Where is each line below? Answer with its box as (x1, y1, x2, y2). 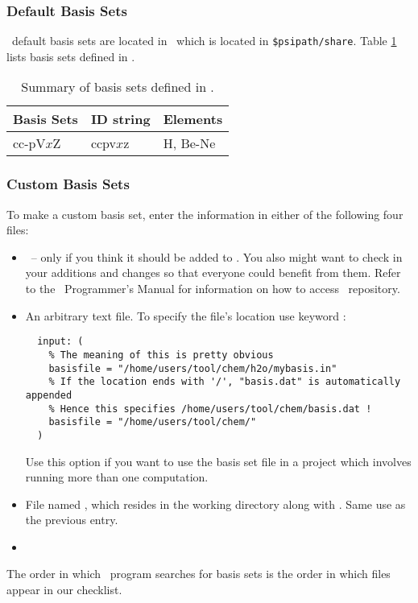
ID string (90, 109, 151, 129)
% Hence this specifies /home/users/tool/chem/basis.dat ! (48, 403, 372, 415)
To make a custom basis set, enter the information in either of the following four (6, 205, 404, 222)
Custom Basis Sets (6, 174, 130, 194)
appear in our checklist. (6, 581, 122, 598)
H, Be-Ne (163, 134, 216, 153)
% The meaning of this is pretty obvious (48, 349, 274, 361)
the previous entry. (25, 511, 118, 528)
